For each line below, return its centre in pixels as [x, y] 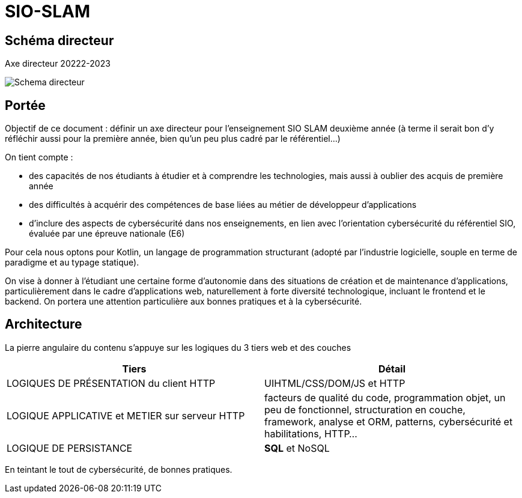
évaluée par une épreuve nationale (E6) [107, 234]
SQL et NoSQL [297, 448]
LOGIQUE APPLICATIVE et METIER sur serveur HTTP [126, 415]
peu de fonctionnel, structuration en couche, [365, 409]
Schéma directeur [59, 40]
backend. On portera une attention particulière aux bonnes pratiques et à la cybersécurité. [184, 302]
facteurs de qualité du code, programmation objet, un [385, 397]
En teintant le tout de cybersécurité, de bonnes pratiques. [119, 469]
